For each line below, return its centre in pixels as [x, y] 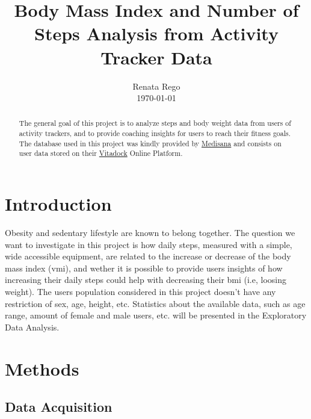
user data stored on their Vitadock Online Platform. [101, 153]
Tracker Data [156, 57]
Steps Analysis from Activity [156, 33]
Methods [42, 368]
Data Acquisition [59, 407]
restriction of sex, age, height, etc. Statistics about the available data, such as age [155, 303]
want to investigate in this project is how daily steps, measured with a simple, [149, 244]
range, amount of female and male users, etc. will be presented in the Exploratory [156, 315]
